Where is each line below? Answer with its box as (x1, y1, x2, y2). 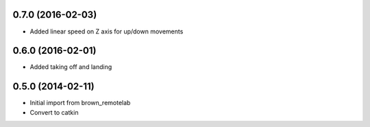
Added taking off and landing (29, 63, 112, 71)
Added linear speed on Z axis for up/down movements (29, 27, 184, 36)
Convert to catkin (29, 108, 79, 116)
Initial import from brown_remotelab (29, 99, 131, 107)
